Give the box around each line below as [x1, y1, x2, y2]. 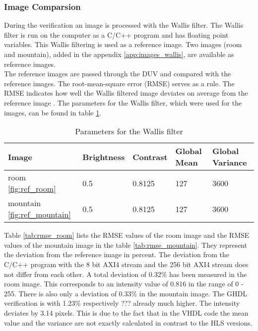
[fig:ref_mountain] [8, 209, 71, 221]
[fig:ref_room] [8, 183, 56, 195]
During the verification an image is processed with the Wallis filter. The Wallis [4, 20, 244, 30]
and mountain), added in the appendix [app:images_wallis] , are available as [4, 49, 234, 59]
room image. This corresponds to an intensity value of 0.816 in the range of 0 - [4, 278, 244, 289]
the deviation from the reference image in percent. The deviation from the [4, 249, 230, 260]
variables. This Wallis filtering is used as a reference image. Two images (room [4, 39, 242, 50]
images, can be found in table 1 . [4, 107, 102, 117]
